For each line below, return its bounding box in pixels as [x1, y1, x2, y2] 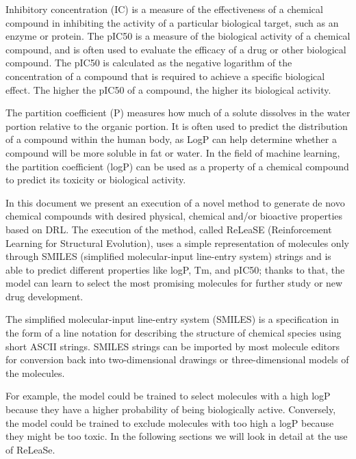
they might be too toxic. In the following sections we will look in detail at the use [5, 429, 348, 443]
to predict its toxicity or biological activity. [5, 172, 186, 187]
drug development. [5, 289, 84, 303]
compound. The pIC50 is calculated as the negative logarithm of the [5, 55, 292, 70]
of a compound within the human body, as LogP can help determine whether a [5, 132, 337, 146]
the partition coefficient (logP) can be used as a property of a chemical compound [5, 159, 349, 173]
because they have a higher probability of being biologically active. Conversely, [5, 402, 336, 417]
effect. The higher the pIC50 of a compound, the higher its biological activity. [5, 82, 331, 96]
